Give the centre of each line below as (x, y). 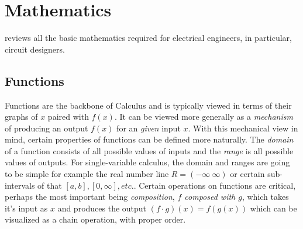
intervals (20, 185)
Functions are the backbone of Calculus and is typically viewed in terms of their (148, 105)
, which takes (265, 197)
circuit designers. (35, 49)
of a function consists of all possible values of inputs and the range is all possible (149, 150)
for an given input (149, 128)
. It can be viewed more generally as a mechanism (204, 117)
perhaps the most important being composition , (90, 197)
